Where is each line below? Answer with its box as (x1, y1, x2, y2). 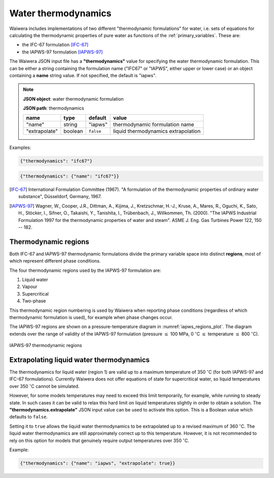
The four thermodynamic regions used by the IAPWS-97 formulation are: (9, 267, 162, 273)
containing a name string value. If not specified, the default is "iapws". (9, 72, 157, 78)
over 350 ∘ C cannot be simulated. (9, 383, 80, 389)
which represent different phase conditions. (9, 258, 101, 264)
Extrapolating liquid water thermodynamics (9, 356, 150, 364)
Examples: (9, 145, 31, 151)
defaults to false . (9, 414, 48, 420)
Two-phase (22, 298, 46, 304)
